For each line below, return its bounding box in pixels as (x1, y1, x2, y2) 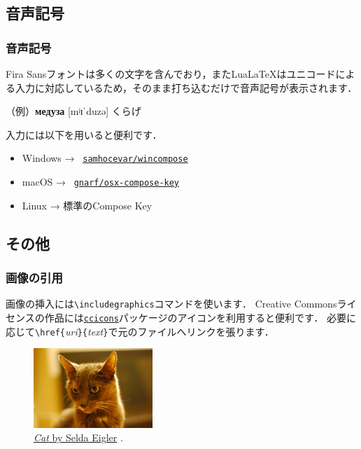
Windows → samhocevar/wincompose (22, 151, 188, 165)
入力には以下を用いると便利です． (6, 127, 162, 141)
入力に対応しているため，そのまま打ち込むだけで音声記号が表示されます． (15, 80, 358, 95)
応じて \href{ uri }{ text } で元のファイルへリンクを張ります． (6, 324, 274, 338)
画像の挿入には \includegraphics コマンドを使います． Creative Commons (6, 296, 337, 311)
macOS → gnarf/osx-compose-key (22, 174, 180, 189)
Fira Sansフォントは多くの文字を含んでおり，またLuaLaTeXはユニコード (6, 67, 336, 81)
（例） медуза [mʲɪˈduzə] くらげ (6, 104, 141, 118)
